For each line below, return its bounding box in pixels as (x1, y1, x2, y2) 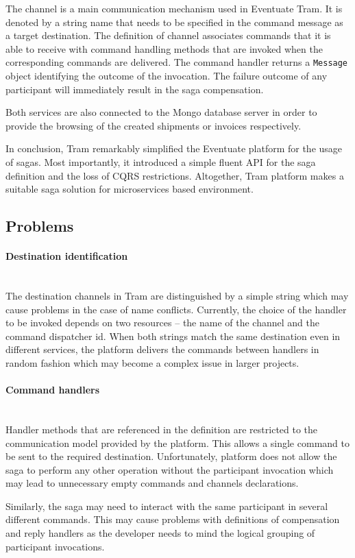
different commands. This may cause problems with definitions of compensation (5, 512, 340, 526)
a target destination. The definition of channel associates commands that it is (5, 28, 331, 43)
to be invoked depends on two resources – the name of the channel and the (5, 315, 319, 330)
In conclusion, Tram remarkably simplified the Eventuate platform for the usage (5, 141, 343, 156)
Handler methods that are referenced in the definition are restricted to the (5, 422, 318, 436)
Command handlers (5, 383, 100, 397)
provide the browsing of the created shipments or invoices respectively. (5, 118, 302, 132)
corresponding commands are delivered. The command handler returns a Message (5, 55, 348, 69)
